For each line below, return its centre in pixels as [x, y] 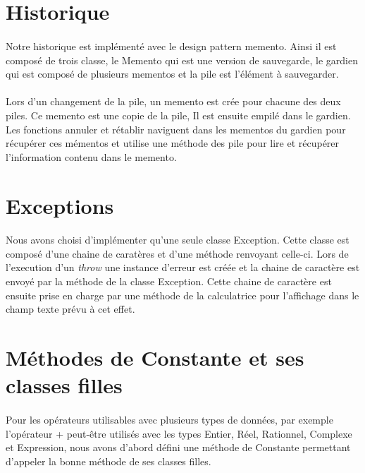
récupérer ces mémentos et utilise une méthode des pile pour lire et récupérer [173, 143]
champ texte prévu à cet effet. [70, 309]
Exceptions [60, 205]
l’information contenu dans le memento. [91, 156]
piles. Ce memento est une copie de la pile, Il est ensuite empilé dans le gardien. [178, 115]
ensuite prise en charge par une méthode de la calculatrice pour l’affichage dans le [182, 295]
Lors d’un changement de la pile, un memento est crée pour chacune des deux [173, 101]
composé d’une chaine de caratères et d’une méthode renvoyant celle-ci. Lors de [177, 253]
